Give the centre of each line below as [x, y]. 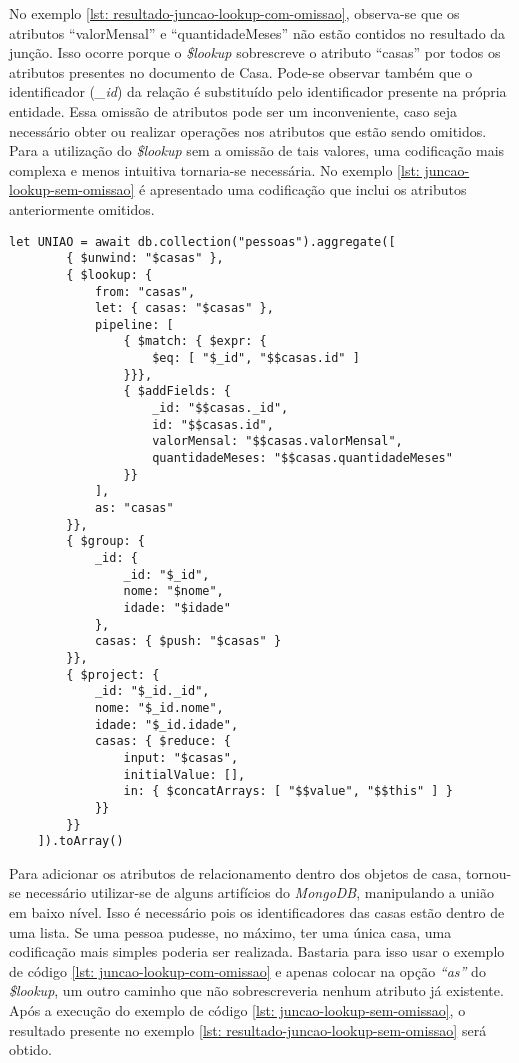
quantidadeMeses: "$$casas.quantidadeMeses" [302, 458]
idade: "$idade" [177, 607]
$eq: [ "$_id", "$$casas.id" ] [256, 358]
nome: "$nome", [173, 591]
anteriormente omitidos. [82, 208]
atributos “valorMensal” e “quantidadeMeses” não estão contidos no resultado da [257, 32]
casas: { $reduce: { [162, 741]
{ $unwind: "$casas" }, [145, 258]
